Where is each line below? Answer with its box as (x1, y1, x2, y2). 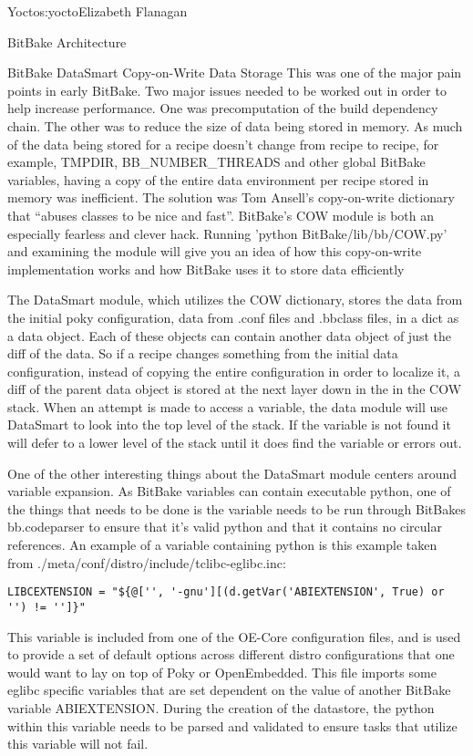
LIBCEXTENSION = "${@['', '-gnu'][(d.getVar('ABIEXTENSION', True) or (7, 585, 445, 599)
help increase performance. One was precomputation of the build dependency (7, 98, 438, 118)
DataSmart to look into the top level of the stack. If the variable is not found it (7, 415, 451, 434)
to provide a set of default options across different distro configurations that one (7, 645, 455, 664)
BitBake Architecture (7, 32, 127, 51)
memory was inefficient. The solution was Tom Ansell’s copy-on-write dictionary (7, 188, 455, 207)
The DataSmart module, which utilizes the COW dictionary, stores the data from (7, 290, 463, 309)
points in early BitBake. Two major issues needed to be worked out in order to (7, 80, 447, 99)
